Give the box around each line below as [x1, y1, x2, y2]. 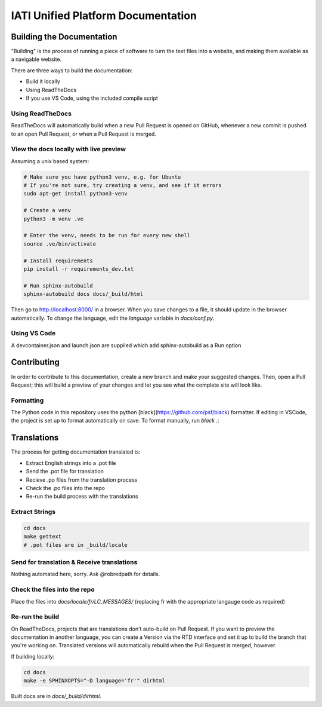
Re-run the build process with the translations [26, 493, 138, 500]
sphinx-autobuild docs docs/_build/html [23, 290, 143, 298]
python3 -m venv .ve [23, 215, 83, 222]
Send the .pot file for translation [26, 468, 104, 475]
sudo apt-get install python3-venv [23, 190, 128, 197]
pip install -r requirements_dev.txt [23, 265, 134, 272]
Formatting [11, 396, 44, 405]
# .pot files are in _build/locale [23, 541, 128, 548]
